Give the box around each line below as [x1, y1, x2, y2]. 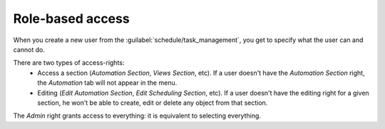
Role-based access [13, 11, 130, 26]
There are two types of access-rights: [13, 58, 125, 67]
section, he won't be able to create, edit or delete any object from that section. [37, 98, 268, 107]
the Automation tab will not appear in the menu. [37, 78, 178, 87]
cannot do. [13, 45, 46, 53]
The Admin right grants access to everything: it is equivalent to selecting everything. [13, 111, 262, 120]
